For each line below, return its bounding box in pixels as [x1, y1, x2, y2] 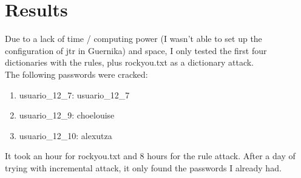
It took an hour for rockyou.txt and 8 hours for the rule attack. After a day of [5, 149, 296, 162]
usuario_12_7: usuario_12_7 [19, 88, 130, 101]
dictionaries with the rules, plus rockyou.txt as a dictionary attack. [5, 56, 254, 69]
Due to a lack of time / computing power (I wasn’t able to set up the [5, 32, 262, 45]
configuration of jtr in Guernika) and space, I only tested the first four [5, 44, 267, 56]
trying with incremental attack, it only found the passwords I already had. [5, 161, 282, 174]
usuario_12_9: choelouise [19, 109, 115, 122]
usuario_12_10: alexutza [19, 129, 112, 142]
